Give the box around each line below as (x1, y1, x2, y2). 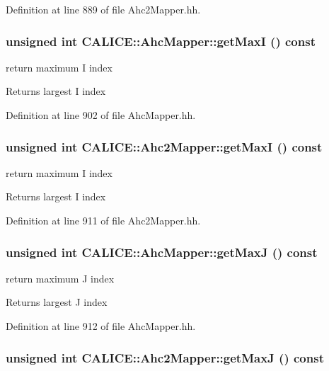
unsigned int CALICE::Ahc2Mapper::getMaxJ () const (6, 348, 324, 366)
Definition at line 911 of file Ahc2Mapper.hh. (6, 213, 201, 227)
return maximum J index (6, 270, 115, 285)
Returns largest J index (6, 295, 108, 309)
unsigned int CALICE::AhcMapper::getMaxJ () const (6, 243, 318, 261)
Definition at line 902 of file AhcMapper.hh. (6, 108, 196, 122)
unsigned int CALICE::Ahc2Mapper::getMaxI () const (6, 137, 323, 155)
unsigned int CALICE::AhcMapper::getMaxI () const (6, 32, 316, 50)
